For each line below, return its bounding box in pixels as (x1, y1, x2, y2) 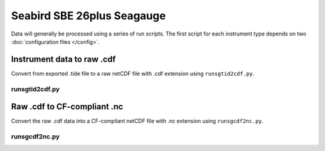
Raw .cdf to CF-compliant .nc (11, 102, 123, 112)
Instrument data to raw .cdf (11, 54, 116, 64)
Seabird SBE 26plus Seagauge (11, 9, 166, 22)
